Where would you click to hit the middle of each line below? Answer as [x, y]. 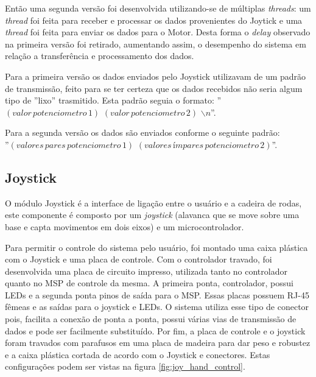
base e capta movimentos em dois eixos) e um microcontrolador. [125, 226]
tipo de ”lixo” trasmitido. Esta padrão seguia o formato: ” [113, 100]
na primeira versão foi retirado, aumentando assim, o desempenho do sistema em [156, 44]
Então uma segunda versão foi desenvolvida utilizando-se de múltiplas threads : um [158, 8]
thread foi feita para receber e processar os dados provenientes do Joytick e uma [154, 20]
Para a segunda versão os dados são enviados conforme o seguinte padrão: [142, 132]
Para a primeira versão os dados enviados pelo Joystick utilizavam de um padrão [156, 76]
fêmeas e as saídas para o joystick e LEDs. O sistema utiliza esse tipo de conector [157, 307]
